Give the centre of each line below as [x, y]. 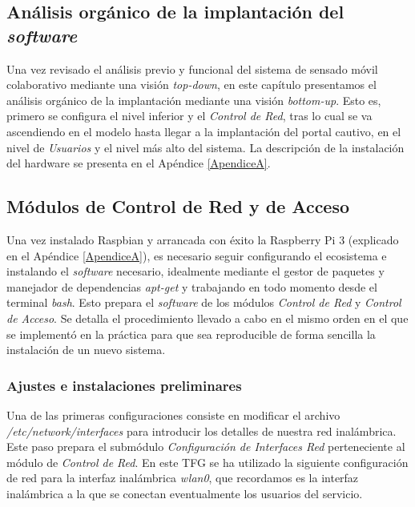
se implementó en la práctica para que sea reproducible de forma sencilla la [191, 334]
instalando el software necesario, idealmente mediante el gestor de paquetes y [195, 271]
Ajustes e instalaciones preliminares [124, 385]
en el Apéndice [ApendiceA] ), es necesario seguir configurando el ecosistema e [197, 255]
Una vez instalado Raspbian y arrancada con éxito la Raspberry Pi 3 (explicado [203, 239]
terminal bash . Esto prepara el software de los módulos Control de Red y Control [204, 302]
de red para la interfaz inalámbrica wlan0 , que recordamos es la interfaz [183, 478]
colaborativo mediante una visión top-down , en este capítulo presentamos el [191, 84]
